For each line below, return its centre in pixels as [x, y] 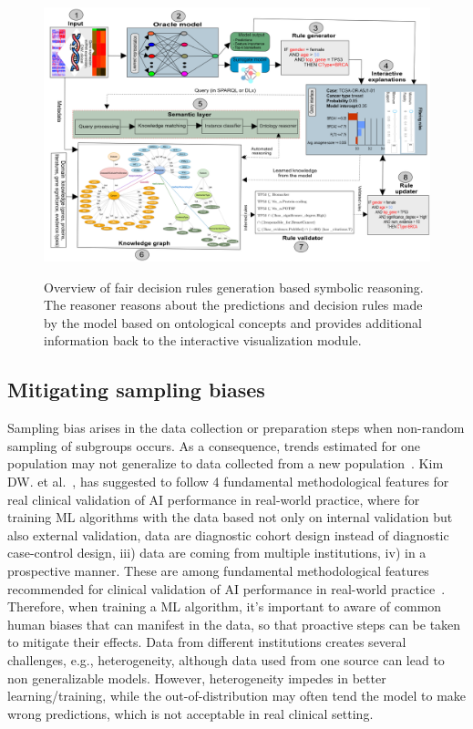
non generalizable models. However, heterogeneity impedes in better [197, 678]
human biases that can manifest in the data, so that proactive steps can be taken [234, 624]
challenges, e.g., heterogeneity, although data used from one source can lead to [226, 659]
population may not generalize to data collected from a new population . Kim [226, 463]
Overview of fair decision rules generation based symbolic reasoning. [234, 287]
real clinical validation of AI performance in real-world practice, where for [214, 499]
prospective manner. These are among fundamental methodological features [218, 570]
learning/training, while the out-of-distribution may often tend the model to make [237, 696]
